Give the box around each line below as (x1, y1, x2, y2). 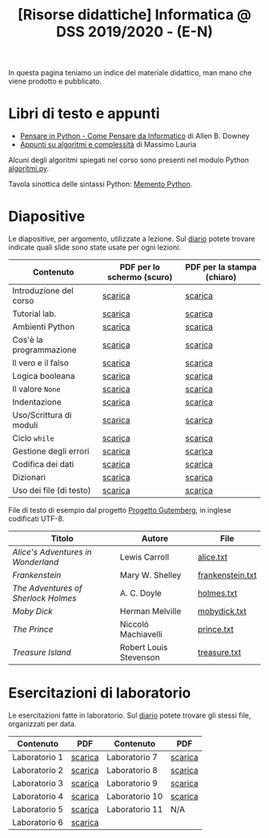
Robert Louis (119, 642, 168, 653)
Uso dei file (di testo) (12, 485, 91, 496)
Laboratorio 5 (12, 804, 64, 815)
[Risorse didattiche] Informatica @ (17, 6, 252, 24)
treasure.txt (197, 647, 242, 658)
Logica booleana (12, 371, 75, 382)
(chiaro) (205, 271, 237, 283)
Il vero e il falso (12, 357, 70, 368)
